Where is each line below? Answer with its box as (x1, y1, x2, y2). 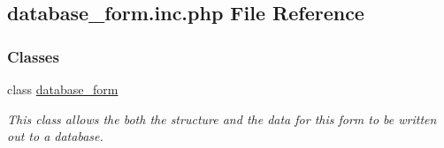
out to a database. (7, 127, 103, 145)
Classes (7, 45, 59, 67)
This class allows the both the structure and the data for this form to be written (7, 109, 437, 128)
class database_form (7, 80, 119, 98)
